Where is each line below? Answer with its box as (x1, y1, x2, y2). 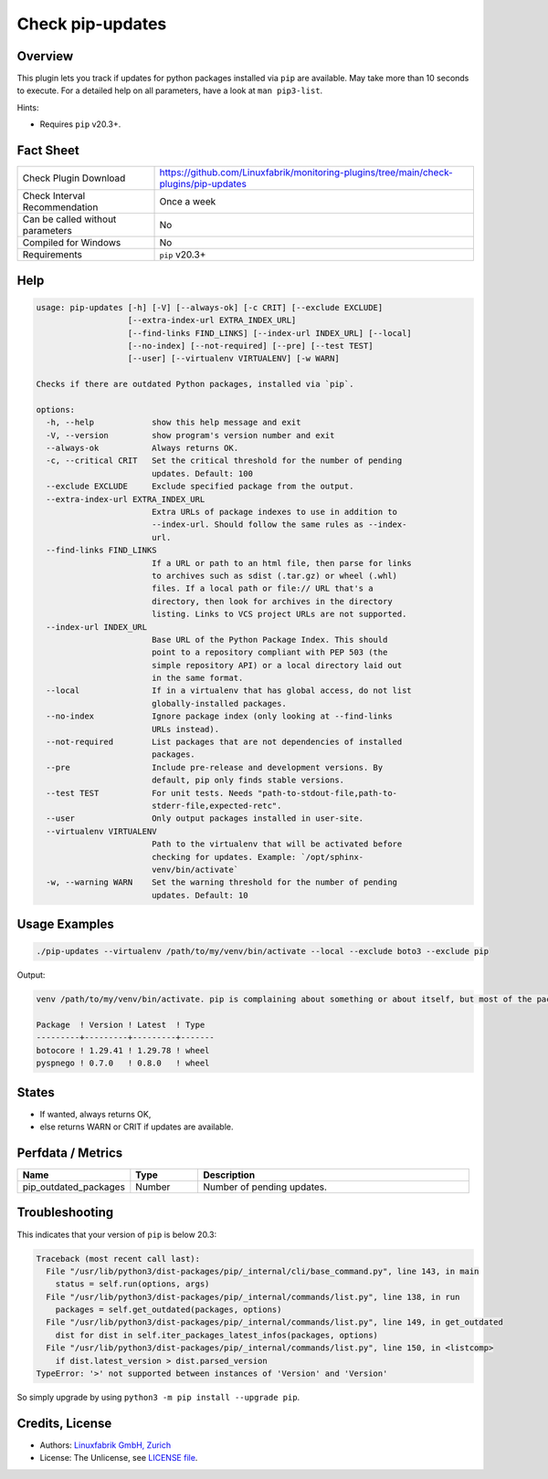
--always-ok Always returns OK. (46, 443, 239, 454)
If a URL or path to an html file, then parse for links (151, 558, 413, 568)
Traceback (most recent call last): (36, 1253, 201, 1264)
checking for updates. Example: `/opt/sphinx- (151, 852, 364, 862)
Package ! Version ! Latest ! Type (36, 1020, 205, 1031)
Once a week (159, 195, 216, 208)
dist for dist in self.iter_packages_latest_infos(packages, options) (55, 1329, 379, 1340)
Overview (16, 48, 74, 64)
